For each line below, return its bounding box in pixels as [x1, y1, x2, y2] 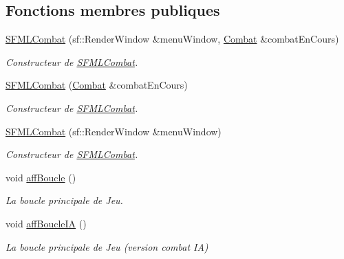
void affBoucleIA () [6, 216, 87, 230]
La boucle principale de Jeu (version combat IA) [6, 239, 208, 254]
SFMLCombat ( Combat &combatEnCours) [6, 78, 188, 92]
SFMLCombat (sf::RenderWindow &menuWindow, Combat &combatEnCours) [6, 32, 339, 46]
